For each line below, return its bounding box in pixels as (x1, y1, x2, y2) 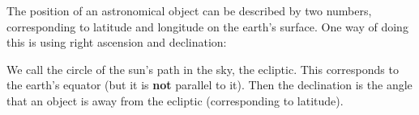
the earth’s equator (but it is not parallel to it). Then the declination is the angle (6, 76, 413, 93)
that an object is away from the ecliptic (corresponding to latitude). (6, 92, 344, 109)
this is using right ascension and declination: (6, 34, 227, 51)
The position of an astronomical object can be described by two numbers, (6, 2, 372, 18)
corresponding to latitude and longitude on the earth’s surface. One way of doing (6, 18, 408, 35)
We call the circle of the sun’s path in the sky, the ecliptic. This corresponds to (6, 60, 399, 77)
